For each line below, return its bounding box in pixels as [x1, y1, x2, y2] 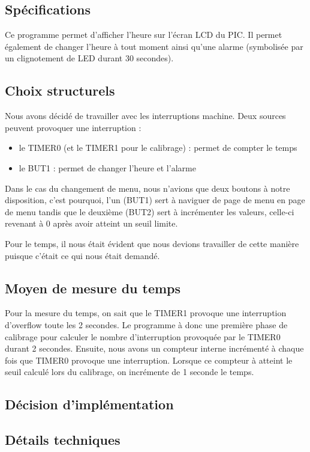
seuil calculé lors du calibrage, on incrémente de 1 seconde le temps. [5, 365, 254, 378]
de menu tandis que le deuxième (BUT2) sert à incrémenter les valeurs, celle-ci [5, 205, 294, 218]
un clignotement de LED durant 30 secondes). [5, 52, 174, 64]
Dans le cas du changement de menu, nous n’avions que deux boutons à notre [5, 182, 290, 194]
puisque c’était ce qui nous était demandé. [5, 249, 160, 261]
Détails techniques [5, 430, 121, 449]
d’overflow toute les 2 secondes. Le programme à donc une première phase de [5, 318, 288, 331]
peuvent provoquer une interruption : [5, 121, 142, 133]
